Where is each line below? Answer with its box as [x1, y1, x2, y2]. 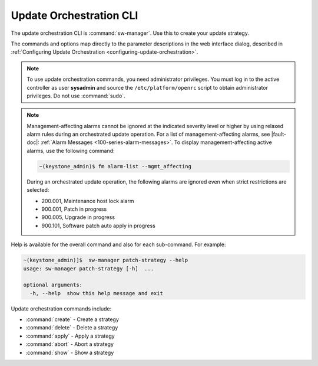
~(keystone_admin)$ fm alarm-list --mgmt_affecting [39, 163, 191, 169]
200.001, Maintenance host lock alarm [41, 197, 134, 204]
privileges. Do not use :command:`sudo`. [26, 92, 126, 99]
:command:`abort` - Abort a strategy [25, 341, 114, 348]
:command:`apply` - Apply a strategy [25, 332, 115, 339]
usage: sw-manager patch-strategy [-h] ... [23, 265, 154, 272]
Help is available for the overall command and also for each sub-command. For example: [11, 241, 226, 248]
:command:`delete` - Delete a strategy [25, 324, 118, 331]
